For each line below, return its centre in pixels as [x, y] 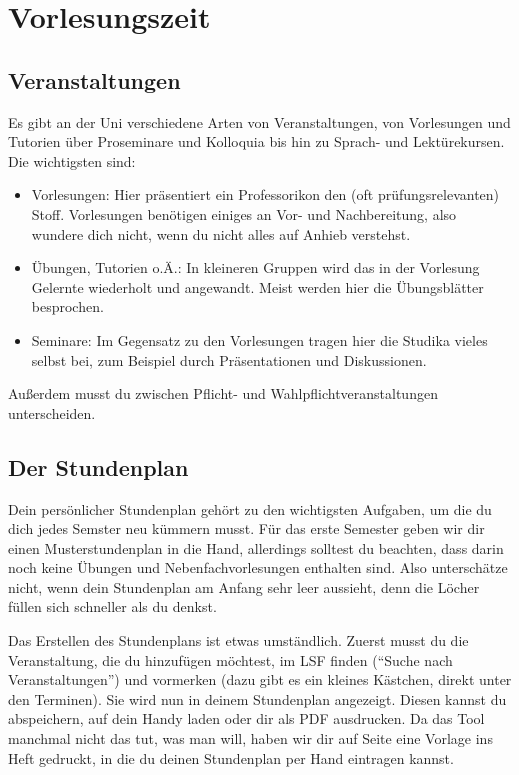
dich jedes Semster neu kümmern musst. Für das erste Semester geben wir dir [246, 528]
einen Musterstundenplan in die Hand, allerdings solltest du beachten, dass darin [256, 547]
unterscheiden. [52, 412]
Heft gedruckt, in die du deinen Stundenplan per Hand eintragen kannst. [231, 757]
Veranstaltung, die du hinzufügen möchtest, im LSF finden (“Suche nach [230, 659]
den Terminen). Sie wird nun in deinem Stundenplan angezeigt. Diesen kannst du [257, 698]
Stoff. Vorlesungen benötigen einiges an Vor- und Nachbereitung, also [244, 213]
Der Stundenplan [98, 466]
